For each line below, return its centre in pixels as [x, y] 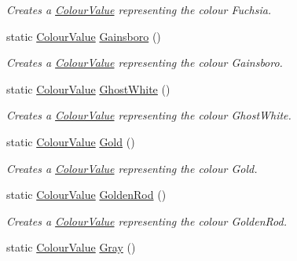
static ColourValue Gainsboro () [84, 36]
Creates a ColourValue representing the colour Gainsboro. [145, 62]
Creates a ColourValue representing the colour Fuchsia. [139, 9]
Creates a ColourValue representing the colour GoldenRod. [147, 221]
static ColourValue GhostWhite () [88, 88]
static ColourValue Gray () [71, 247]
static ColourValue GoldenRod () [86, 195]
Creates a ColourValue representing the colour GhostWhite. [149, 115]
